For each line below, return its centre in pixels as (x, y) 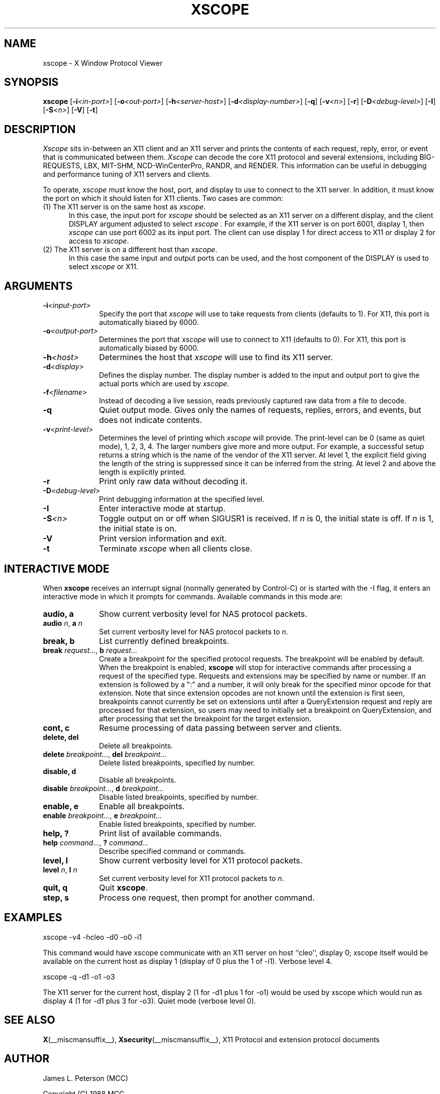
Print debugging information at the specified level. (182, 499)
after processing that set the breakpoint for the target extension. (205, 718)
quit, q (55, 887)
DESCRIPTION (40, 129)
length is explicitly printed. (143, 472)
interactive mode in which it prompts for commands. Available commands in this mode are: (193, 596)
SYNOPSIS (31, 82)
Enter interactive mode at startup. (162, 509)
